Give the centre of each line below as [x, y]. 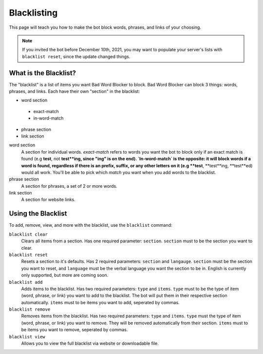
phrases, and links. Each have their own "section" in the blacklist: [75, 91]
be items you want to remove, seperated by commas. [75, 330]
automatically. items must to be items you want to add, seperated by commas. [100, 302]
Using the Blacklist [38, 214]
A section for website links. [48, 199]
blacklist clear [28, 234]
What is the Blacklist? [43, 73]
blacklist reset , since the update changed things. [76, 57]
